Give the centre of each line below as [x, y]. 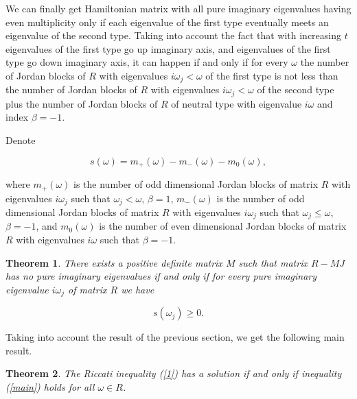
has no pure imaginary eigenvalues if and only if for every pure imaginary [161, 276]
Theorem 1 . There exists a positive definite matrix [114, 262]
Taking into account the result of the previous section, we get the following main [175, 337]
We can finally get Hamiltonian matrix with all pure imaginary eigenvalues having [178, 8]
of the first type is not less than [272, 75]
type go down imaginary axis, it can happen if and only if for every [147, 62]
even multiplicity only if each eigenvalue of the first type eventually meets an [167, 22]
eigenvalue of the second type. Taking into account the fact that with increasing [174, 35]
